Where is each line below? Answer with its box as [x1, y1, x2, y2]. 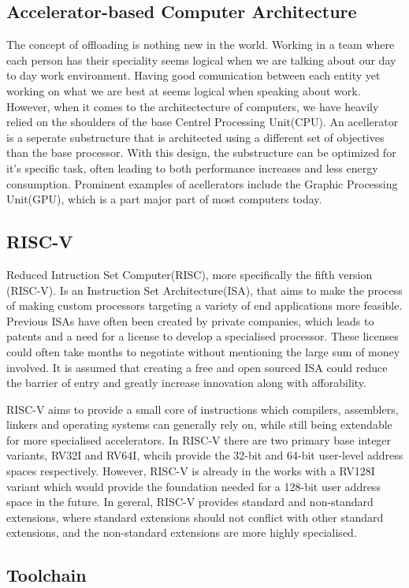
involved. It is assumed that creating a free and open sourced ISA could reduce [6, 359, 388, 375]
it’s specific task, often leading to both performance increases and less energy [6, 159, 378, 176]
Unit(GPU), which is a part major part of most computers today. [6, 191, 322, 207]
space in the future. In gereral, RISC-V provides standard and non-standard [6, 493, 374, 510]
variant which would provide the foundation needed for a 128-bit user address [6, 478, 381, 494]
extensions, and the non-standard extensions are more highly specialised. [6, 524, 357, 541]
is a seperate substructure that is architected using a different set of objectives [6, 128, 385, 145]
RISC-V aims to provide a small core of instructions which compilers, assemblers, [6, 400, 399, 417]
